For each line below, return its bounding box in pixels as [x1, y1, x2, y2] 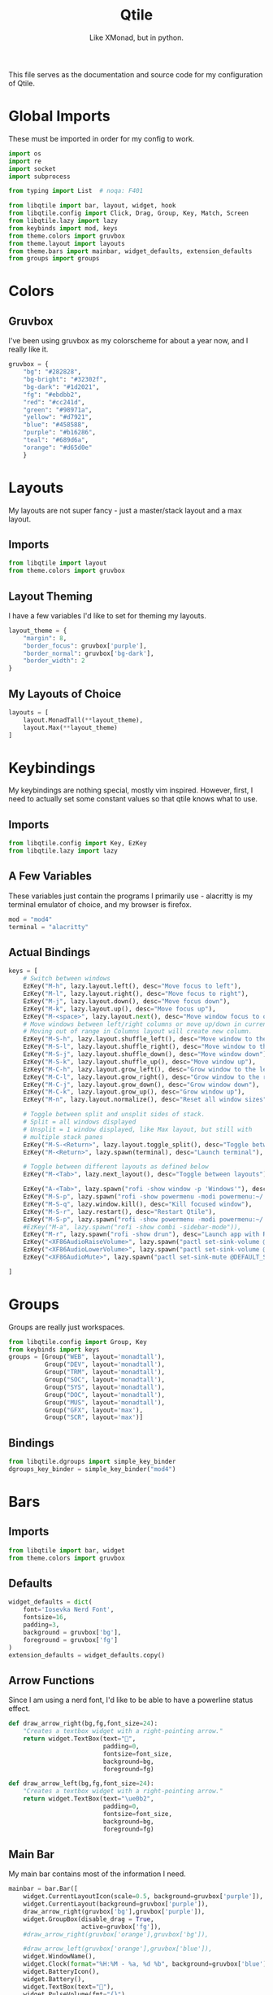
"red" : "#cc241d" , [23, 398, 85, 406]
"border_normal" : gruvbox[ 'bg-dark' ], [23, 649, 154, 657]
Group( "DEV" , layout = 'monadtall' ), [44, 1360, 165, 1369]
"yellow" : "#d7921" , [23, 413, 93, 421]
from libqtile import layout [8, 559, 107, 567]
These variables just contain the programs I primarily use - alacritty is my [8, 891, 253, 901]
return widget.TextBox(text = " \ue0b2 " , [23, 1795, 154, 1803]
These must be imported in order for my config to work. [8, 133, 195, 143]
